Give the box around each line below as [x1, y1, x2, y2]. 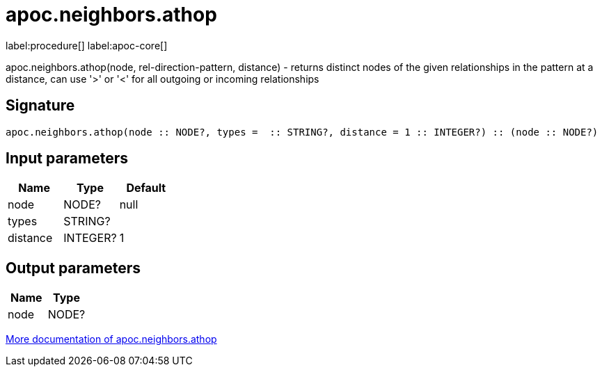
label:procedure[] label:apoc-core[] [6, 39, 168, 51]
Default [126, 181, 166, 195]
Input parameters [6, 149, 129, 168]
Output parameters [6, 259, 141, 277]
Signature [6, 97, 75, 115]
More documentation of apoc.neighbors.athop [6, 333, 217, 346]
